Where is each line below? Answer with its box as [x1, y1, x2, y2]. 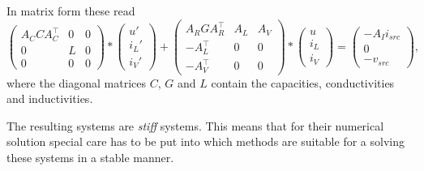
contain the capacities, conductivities [211, 74, 395, 91]
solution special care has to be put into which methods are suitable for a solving [6, 133, 405, 150]
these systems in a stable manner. [6, 149, 174, 165]
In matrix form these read [6, 2, 135, 19]
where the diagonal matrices [6, 74, 147, 91]
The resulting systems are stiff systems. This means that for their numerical [6, 117, 384, 134]
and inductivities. [6, 90, 93, 107]
